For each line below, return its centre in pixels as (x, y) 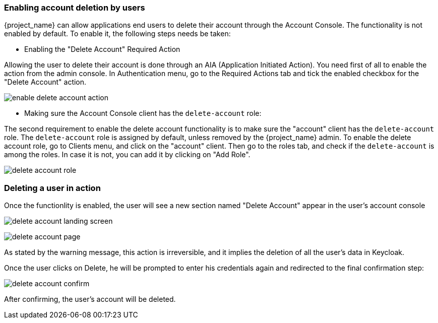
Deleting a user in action (52, 188)
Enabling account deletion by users (75, 8)
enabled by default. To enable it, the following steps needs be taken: (117, 34)
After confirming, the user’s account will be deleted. (90, 299)
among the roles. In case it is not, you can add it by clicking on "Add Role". (127, 155)
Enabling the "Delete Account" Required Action (102, 49)
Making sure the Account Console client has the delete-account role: (143, 113)
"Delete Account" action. (45, 82)
